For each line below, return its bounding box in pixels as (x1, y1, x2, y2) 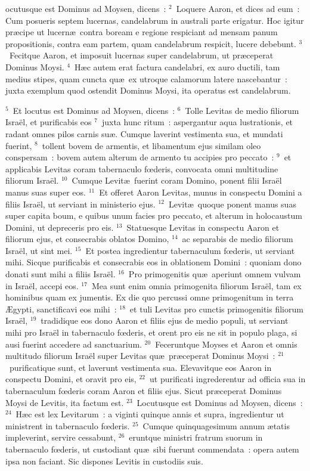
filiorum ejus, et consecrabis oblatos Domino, (5, 233, 169, 245)
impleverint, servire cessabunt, (5, 431, 116, 444)
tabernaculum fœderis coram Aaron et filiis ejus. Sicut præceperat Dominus (5, 385, 282, 396)
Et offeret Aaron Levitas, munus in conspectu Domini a (99, 185, 302, 198)
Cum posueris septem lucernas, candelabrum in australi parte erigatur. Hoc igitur (5, 14, 304, 26)
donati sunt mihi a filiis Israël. (5, 268, 116, 280)
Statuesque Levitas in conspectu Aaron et (126, 221, 280, 233)
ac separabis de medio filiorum (182, 233, 293, 245)
